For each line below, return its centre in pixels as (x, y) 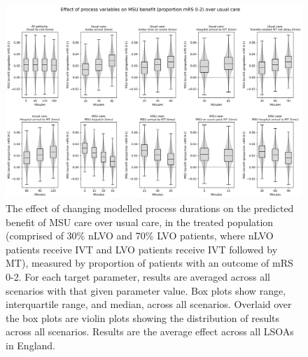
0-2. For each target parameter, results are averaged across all (138, 276)
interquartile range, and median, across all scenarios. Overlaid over (149, 304)
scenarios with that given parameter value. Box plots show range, (146, 290)
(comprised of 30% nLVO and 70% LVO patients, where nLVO (140, 236)
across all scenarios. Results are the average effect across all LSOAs (150, 331)
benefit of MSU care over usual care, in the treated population (140, 222)
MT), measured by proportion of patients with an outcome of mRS (149, 263)
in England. (31, 345)
